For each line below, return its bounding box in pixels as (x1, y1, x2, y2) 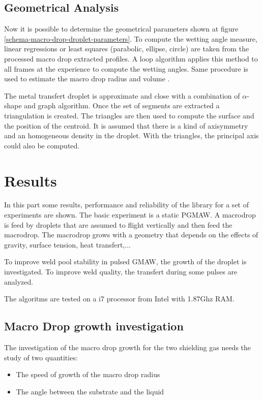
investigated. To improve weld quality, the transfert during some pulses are (4, 266, 238, 277)
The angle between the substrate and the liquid (16, 386, 164, 396)
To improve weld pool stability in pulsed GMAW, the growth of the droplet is (4, 256, 247, 267)
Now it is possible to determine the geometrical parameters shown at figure (4, 23, 239, 34)
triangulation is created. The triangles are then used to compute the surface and (4, 110, 254, 120)
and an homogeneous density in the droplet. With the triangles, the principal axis (4, 130, 259, 141)
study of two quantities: (4, 352, 78, 362)
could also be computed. (4, 140, 80, 150)
